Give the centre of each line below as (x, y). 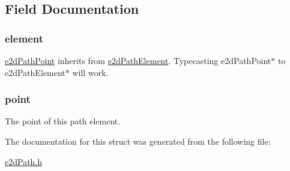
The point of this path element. (63, 121)
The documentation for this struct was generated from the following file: (138, 141)
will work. (90, 72)
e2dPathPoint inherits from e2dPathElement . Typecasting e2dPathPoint (138, 60)
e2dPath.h (24, 161)
